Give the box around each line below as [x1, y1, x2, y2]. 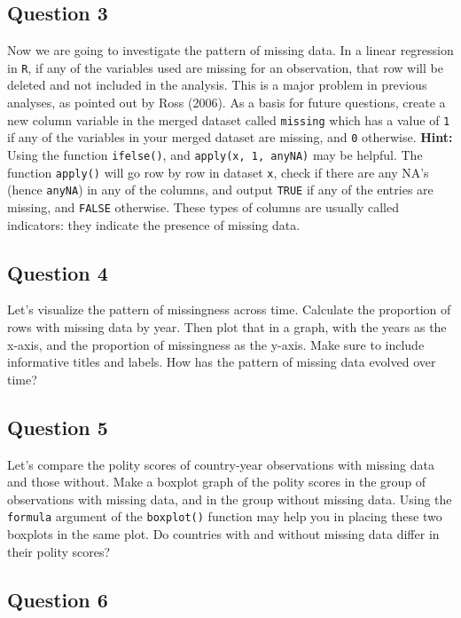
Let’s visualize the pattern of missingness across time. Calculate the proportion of [7, 300, 451, 319]
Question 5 [7, 413, 108, 440]
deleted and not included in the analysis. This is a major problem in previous [7, 75, 427, 94]
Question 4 [7, 258, 108, 286]
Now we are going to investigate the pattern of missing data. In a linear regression [7, 41, 454, 59]
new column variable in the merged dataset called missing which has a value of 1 [7, 110, 450, 129]
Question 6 [7, 585, 108, 613]
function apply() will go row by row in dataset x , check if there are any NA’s [7, 162, 429, 181]
